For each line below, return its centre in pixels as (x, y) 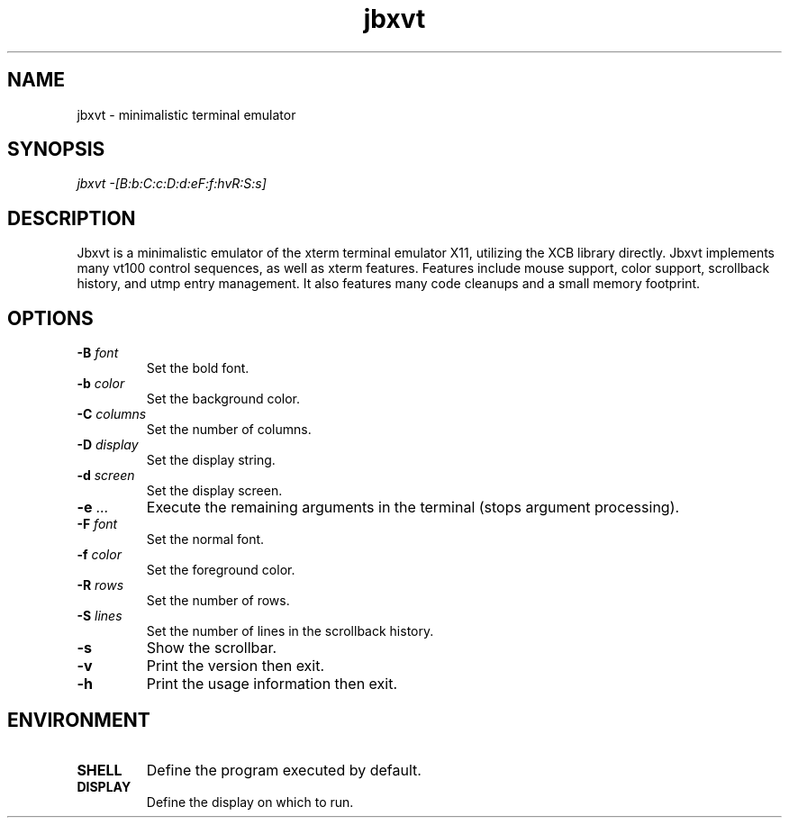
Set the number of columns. (229, 430)
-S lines (100, 616)
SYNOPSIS (56, 150)
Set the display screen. (214, 491)
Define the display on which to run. (250, 802)
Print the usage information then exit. (272, 684)
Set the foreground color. (221, 570)
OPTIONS (50, 318)
